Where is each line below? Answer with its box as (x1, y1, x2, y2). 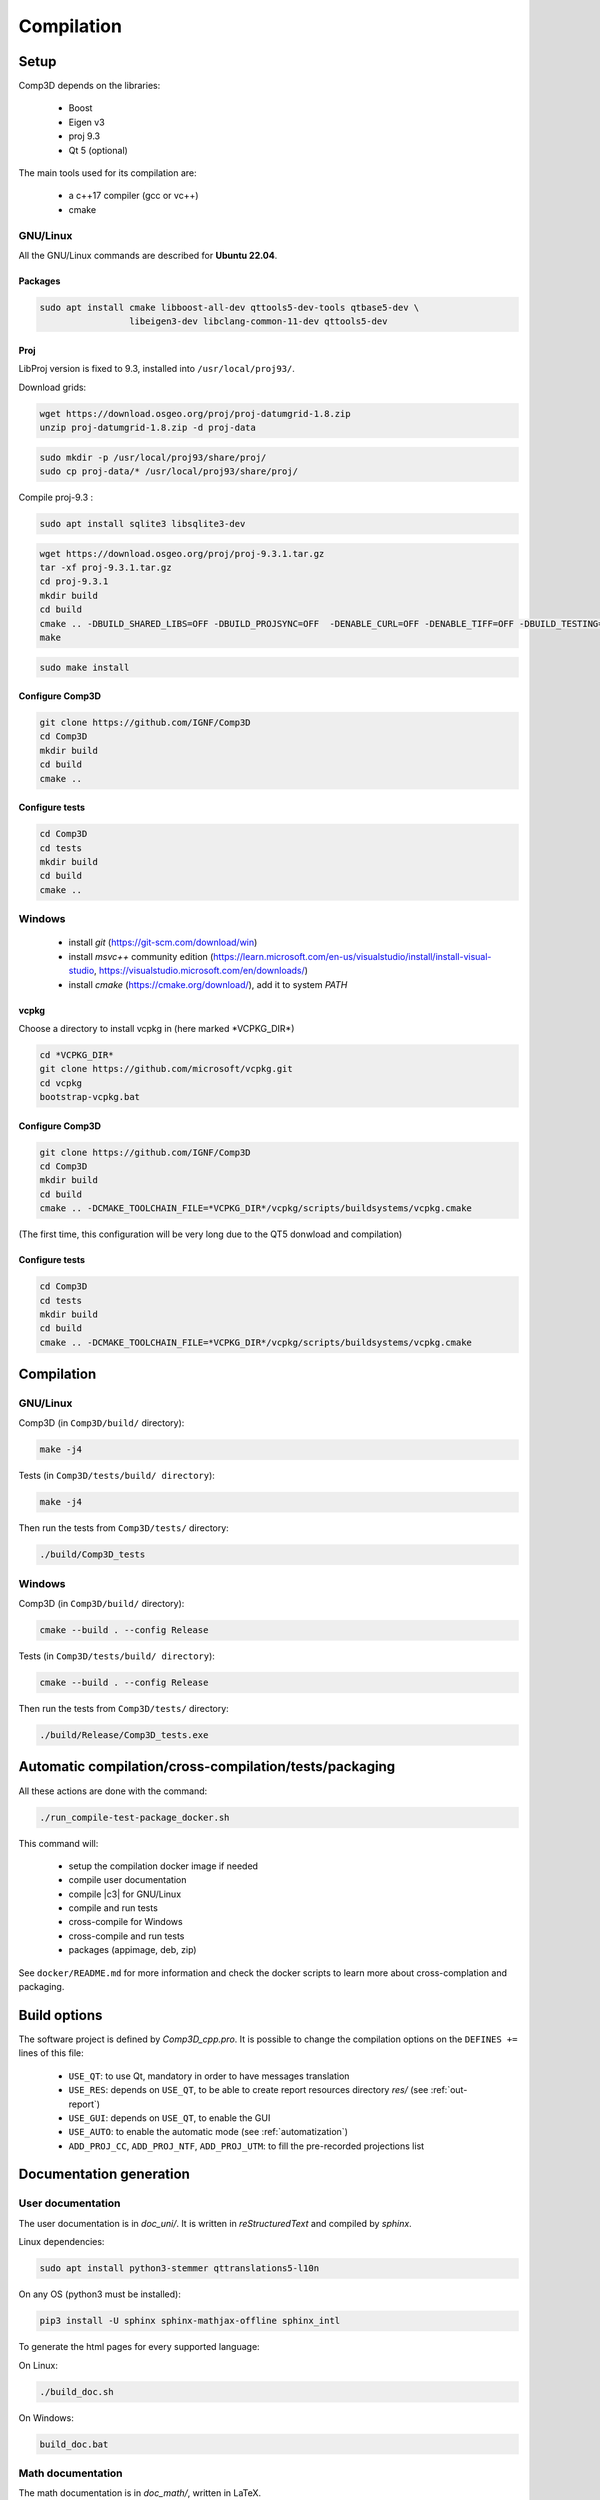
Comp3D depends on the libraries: (18, 80, 161, 92)
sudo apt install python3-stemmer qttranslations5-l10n (39, 2263, 320, 2274)
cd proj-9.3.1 (39, 576, 109, 587)
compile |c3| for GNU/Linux (68, 1888, 182, 1900)
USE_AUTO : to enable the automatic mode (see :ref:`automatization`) (68, 2126, 349, 2138)
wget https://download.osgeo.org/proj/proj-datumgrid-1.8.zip (39, 408, 351, 419)
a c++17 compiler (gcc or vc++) (68, 190, 199, 202)
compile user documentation (68, 1874, 187, 1886)
